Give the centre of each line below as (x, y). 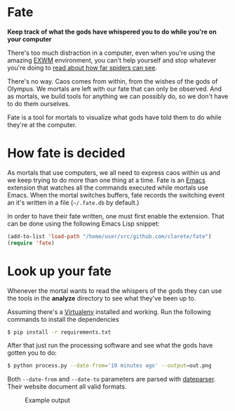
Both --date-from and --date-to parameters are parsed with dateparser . (112, 379)
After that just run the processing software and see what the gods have (110, 346)
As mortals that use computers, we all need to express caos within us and (114, 172)
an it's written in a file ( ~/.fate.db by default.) (73, 202)
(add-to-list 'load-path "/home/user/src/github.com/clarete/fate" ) (109, 236)
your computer (29, 39)
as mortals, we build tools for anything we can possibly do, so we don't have (118, 96)
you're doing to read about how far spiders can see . (82, 67)
